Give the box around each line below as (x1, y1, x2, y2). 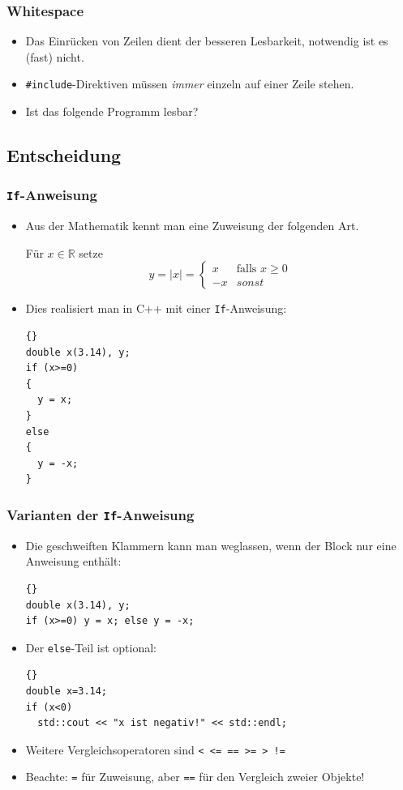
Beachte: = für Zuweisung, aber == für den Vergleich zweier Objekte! (25, 768, 365, 785)
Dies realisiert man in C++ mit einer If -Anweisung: (25, 300, 287, 317)
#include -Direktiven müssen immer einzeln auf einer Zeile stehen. (25, 75, 354, 92)
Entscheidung (6, 143, 122, 168)
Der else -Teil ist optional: (25, 638, 156, 655)
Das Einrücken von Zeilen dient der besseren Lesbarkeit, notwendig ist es (25, 32, 388, 49)
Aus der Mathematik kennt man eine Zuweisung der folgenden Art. (25, 217, 359, 234)
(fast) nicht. (25, 48, 84, 65)
